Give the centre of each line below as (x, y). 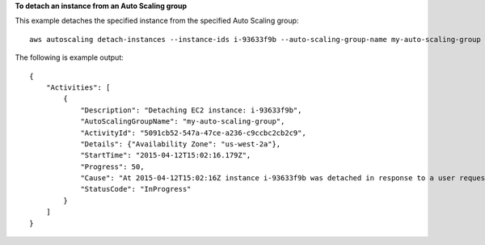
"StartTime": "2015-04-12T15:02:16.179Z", (166, 155)
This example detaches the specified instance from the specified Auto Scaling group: (157, 21)
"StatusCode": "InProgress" (136, 189)
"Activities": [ (78, 87)
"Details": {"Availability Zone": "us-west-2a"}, (181, 144)
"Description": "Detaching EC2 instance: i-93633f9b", (191, 110)
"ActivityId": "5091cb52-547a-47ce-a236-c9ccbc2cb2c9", (193, 133)
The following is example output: (70, 57)
